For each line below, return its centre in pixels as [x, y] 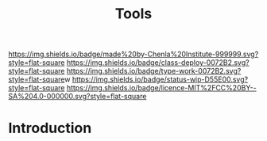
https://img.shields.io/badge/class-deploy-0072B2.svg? [158, 63]
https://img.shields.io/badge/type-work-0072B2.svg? [154, 71]
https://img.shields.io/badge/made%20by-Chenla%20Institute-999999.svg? [133, 54]
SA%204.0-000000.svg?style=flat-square [77, 97]
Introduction [50, 128]
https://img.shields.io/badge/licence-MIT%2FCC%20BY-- [161, 88]
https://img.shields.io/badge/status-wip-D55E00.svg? [160, 79]
